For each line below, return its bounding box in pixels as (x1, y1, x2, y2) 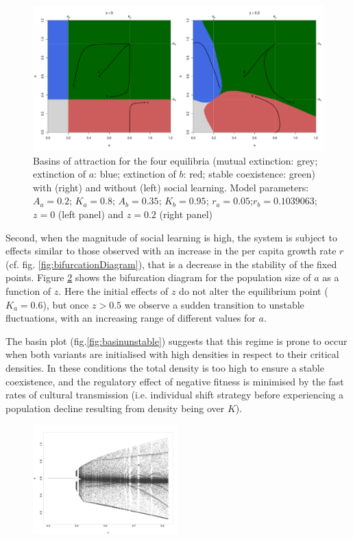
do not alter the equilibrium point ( (179, 283, 328, 298)
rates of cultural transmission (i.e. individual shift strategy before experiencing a (5, 387, 344, 402)
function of (5, 283, 51, 298)
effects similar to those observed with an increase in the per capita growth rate (5, 243, 337, 258)
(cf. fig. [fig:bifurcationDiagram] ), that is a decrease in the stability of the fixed (5, 256, 337, 271)
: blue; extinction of (94, 167, 176, 181)
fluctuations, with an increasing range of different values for (5, 311, 256, 325)
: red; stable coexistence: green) (183, 167, 315, 181)
